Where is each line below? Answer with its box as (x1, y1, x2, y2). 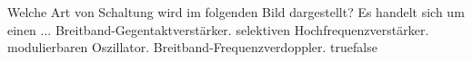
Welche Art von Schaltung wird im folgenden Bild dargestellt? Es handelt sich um (7, 3, 465, 21)
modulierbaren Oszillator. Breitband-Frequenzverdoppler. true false (7, 38, 377, 57)
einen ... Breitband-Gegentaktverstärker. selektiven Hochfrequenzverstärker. (7, 20, 429, 39)
